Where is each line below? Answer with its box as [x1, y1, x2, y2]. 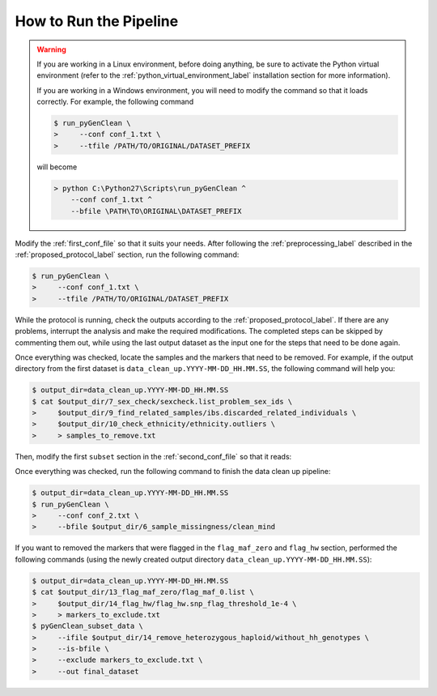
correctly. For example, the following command [36, 97, 194, 107]
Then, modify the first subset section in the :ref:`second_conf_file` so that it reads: [15, 451, 292, 461]
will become [36, 162, 78, 172]
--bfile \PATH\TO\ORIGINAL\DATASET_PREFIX [70, 207, 242, 216]
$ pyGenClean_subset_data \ [32, 621, 143, 631]
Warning [36, 45, 66, 54]
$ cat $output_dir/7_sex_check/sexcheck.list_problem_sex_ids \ [32, 397, 293, 406]
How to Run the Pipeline [15, 12, 179, 30]
